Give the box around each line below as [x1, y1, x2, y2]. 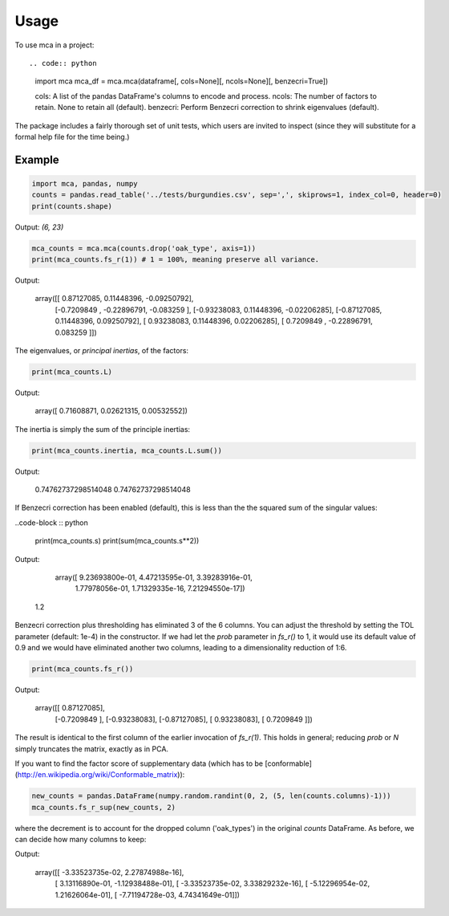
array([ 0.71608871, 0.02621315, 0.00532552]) [34, 406, 188, 416]
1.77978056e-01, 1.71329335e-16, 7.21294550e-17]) [75, 584, 245, 593]
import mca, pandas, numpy [31, 179, 138, 188]
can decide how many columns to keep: [14, 835, 147, 845]
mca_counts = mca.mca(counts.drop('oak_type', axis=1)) [31, 243, 257, 253]
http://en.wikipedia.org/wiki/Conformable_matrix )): [17, 770, 185, 780]
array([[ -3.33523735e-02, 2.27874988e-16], [34, 867, 184, 877]
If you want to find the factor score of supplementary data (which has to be [14, 759, 264, 768]
